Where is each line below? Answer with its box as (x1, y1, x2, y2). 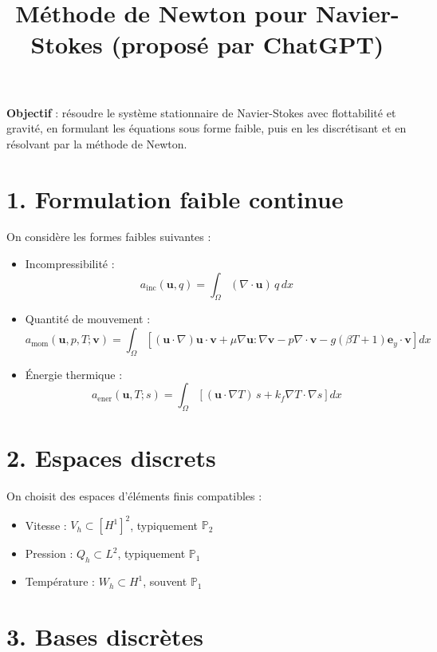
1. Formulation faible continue (6, 182, 344, 215)
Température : (25, 573, 95, 590)
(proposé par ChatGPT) (111, 28, 384, 61)
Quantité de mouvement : (25, 310, 151, 327)
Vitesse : (25, 516, 67, 533)
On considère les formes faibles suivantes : (6, 228, 211, 245)
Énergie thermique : (25, 366, 123, 382)
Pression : (25, 545, 73, 562)
